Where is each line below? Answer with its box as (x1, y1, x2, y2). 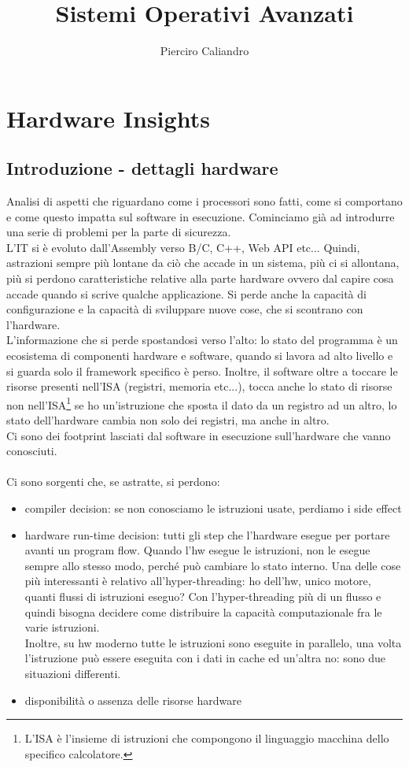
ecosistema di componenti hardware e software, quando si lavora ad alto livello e (6, 347, 393, 364)
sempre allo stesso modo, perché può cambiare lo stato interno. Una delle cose (24, 557, 401, 573)
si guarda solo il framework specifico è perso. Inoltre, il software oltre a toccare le (6, 362, 398, 379)
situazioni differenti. (24, 665, 121, 681)
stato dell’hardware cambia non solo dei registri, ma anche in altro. (6, 412, 330, 428)
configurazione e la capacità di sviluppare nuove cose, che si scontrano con (6, 301, 363, 317)
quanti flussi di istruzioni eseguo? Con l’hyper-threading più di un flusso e (24, 588, 381, 605)
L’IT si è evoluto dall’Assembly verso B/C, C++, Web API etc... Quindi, (6, 239, 360, 255)
